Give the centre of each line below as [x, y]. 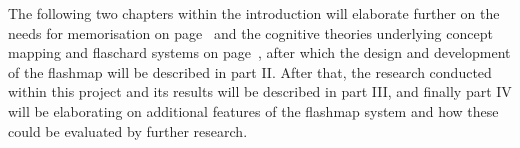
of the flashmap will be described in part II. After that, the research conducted [250, 71]
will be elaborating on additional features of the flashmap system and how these [253, 110]
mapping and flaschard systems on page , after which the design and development [259, 52]
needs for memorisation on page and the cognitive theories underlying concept [250, 32]
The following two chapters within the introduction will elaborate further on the [254, 13]
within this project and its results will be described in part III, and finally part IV [260, 91]
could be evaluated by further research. [128, 130]
